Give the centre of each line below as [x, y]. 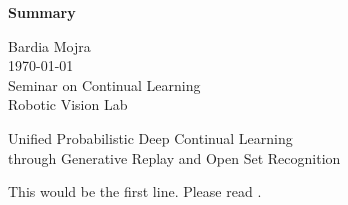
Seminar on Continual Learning [104, 84]
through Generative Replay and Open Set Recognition [174, 157]
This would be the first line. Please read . [135, 191]
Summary [42, 12]
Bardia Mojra [49, 45]
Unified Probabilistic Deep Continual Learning [150, 137]
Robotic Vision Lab [68, 104]
